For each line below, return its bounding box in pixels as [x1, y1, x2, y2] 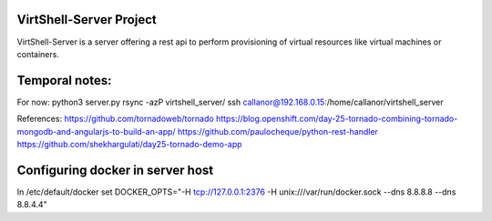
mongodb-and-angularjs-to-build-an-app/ [16, 126, 177, 136]
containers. [16, 48, 59, 59]
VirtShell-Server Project [16, 12, 157, 27]
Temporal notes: [16, 73, 113, 88]
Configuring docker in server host [16, 162, 214, 177]
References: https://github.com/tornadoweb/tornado [16, 114, 214, 125]
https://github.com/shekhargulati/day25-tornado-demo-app [16, 138, 242, 149]
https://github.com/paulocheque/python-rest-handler [178, 126, 378, 136]
